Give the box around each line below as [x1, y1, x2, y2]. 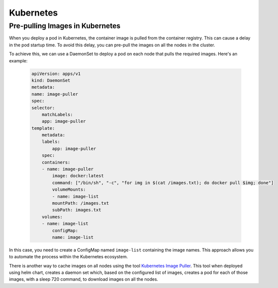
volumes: [42, 214, 63, 219]
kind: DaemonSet [31, 77, 71, 83]
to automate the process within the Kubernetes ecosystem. [9, 254, 128, 260]
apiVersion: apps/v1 [31, 71, 81, 77]
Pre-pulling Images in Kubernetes [9, 21, 121, 30]
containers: [42, 159, 71, 165]
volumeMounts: [52, 187, 86, 192]
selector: [31, 105, 55, 111]
